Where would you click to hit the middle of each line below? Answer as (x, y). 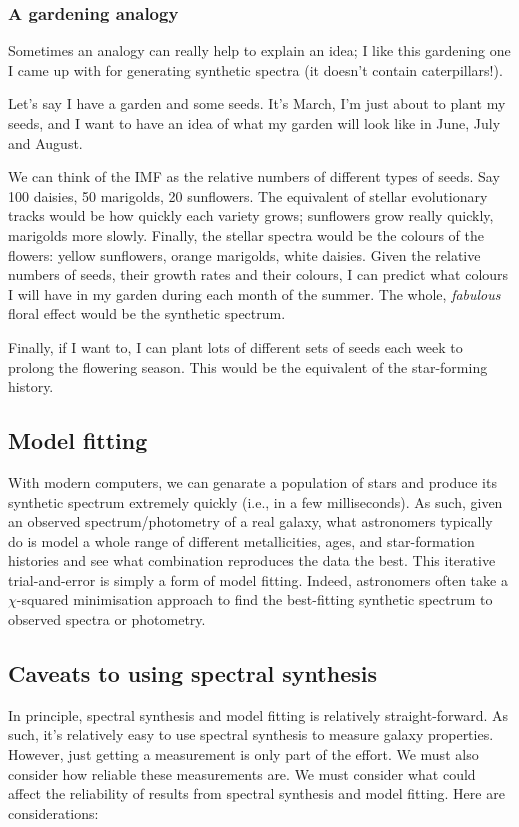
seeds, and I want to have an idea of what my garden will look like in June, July (254, 123)
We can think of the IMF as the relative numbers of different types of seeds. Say (254, 176)
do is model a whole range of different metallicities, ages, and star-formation (241, 540)
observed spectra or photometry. (107, 619)
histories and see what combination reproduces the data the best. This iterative (252, 560)
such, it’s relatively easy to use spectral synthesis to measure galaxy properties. (251, 734)
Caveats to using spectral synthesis (192, 673)
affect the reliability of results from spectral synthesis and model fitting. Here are (256, 793)
